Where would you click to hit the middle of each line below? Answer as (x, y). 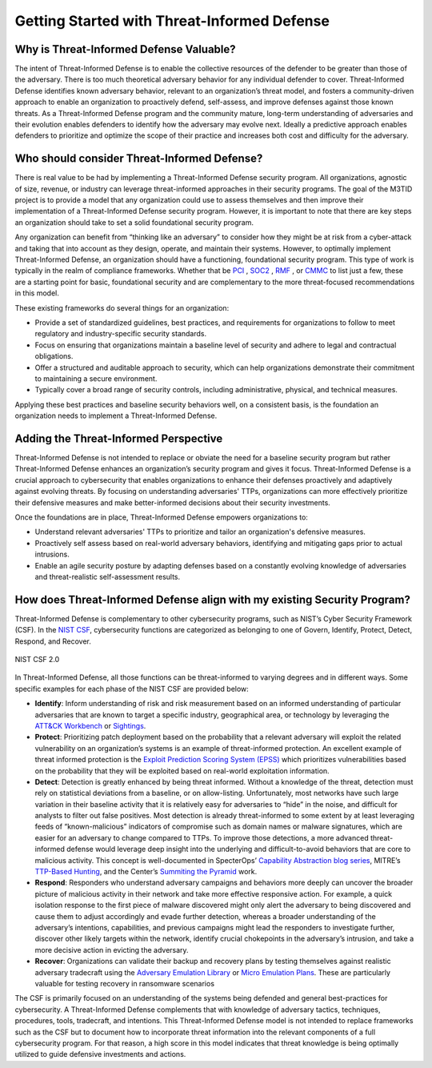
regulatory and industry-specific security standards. (121, 334)
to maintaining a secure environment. (96, 378)
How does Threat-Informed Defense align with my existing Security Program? (213, 599)
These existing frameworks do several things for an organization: (122, 307)
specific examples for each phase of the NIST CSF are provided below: (132, 689)
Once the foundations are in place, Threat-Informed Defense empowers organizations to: (161, 517)
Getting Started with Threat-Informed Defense (172, 21)
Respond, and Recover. (53, 641)
